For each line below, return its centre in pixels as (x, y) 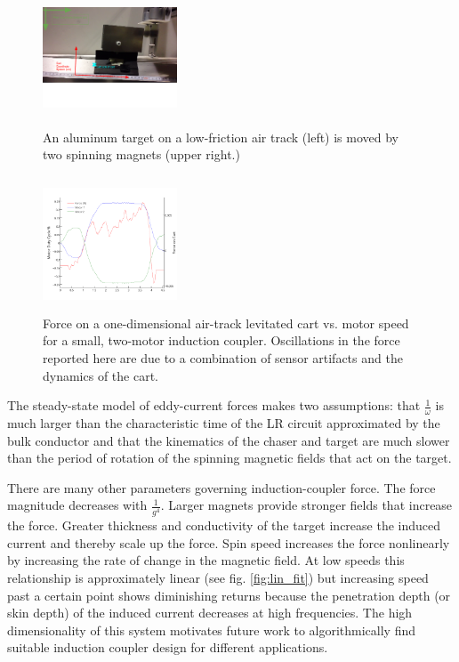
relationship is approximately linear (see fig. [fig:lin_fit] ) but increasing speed (218, 577)
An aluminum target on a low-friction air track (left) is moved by (221, 137)
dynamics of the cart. (101, 375)
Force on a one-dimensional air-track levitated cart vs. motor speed (226, 323)
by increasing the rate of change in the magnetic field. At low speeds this (206, 560)
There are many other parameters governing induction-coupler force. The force (221, 487)
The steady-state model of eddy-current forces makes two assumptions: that (214, 405)
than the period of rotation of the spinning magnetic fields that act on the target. (229, 458)
